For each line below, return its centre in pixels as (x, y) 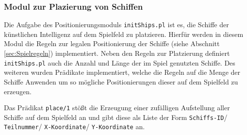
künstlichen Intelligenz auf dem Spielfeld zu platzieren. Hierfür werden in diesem (124, 34)
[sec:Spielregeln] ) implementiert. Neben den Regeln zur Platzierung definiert (117, 53)
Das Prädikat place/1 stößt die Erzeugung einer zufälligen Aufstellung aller (117, 108)
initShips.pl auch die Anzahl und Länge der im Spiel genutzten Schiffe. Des (120, 62)
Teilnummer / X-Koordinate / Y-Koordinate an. (74, 127)
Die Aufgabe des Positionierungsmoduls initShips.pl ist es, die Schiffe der (116, 25)
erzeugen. (18, 91)
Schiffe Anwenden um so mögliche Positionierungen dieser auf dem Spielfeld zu (121, 81)
